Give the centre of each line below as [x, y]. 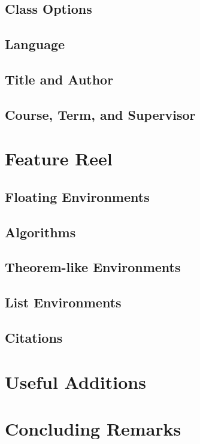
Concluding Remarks [93, 428]
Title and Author [59, 79]
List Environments [63, 302]
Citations [34, 338]
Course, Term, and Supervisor [100, 114]
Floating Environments [77, 196]
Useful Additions [75, 381]
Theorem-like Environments [93, 267]
